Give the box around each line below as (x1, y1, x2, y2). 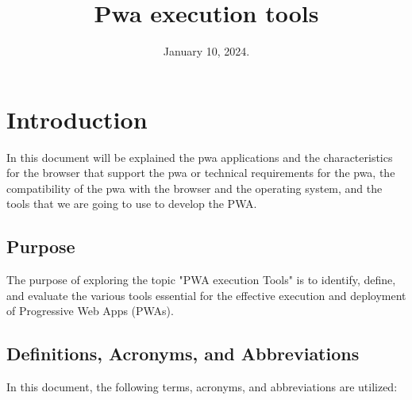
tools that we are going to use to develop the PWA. (6, 195, 257, 212)
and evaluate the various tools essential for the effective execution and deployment (6, 287, 406, 303)
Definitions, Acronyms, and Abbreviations (6, 341, 360, 366)
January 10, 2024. (163, 43, 250, 60)
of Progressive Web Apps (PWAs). (6, 302, 174, 319)
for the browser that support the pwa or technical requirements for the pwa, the (6, 164, 395, 181)
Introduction (6, 102, 148, 135)
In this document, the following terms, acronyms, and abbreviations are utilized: (6, 379, 398, 395)
